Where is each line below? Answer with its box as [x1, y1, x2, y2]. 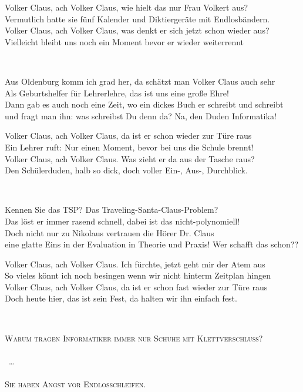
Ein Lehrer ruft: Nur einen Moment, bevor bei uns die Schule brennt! [5, 140, 254, 153]
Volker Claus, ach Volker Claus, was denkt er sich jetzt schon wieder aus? [5, 24, 270, 36]
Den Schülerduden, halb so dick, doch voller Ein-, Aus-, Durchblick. [5, 164, 248, 176]
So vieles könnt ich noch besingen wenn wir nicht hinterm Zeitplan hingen [5, 269, 271, 282]
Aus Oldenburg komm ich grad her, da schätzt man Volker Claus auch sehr [5, 75, 275, 87]
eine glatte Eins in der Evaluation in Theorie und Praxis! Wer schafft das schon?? [5, 238, 299, 250]
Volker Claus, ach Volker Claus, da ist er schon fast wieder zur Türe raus [5, 280, 268, 293]
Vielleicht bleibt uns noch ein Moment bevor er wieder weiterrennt [5, 35, 244, 48]
